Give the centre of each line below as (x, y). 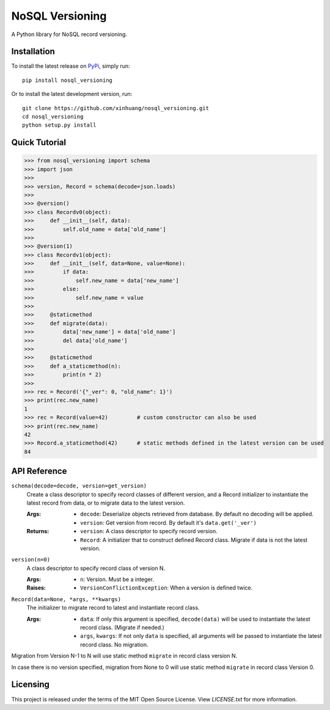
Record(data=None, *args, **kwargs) (66, 599)
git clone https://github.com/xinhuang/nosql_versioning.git (116, 108)
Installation (33, 52)
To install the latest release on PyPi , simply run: (71, 66)
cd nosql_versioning (53, 117)
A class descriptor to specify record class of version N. (96, 568)
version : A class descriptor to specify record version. (149, 531)
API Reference (39, 471)
